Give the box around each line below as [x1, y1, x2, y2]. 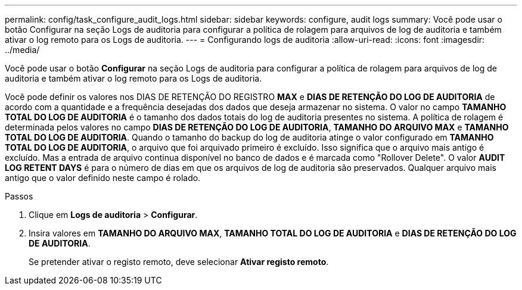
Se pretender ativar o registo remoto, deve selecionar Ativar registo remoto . [29, 257, 329, 267]
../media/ [5, 45, 40, 55]
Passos [5, 191, 33, 201]
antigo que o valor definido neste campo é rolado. [5, 173, 201, 183]
